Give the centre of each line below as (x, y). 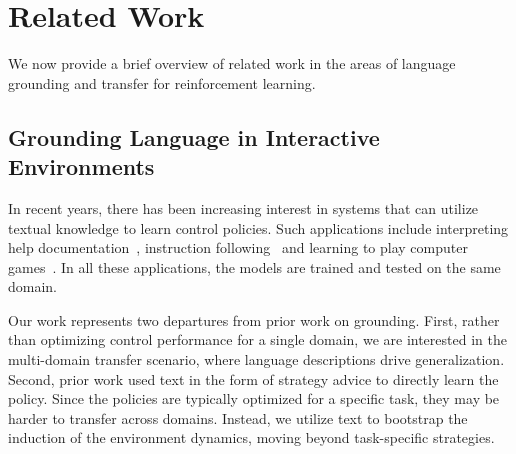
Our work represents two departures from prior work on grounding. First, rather (254, 319)
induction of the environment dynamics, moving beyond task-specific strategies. (251, 437)
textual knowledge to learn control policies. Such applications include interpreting (258, 227)
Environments (81, 166)
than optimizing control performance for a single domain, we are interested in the (257, 339)
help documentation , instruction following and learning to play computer (238, 247)
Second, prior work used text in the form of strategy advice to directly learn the (253, 378)
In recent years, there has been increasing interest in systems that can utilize (243, 207)
